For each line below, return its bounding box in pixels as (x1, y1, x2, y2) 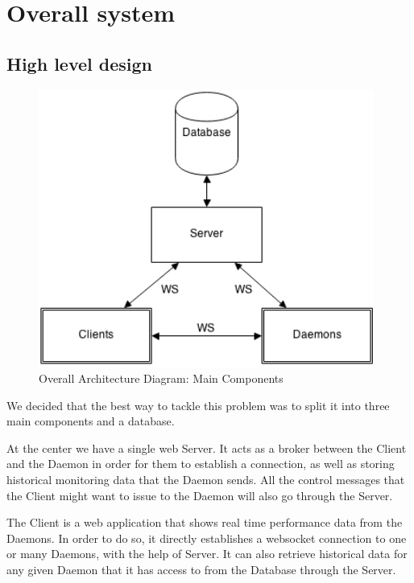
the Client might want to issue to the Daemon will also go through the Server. (6, 487, 393, 503)
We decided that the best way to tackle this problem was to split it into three (6, 396, 390, 413)
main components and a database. (6, 413, 175, 429)
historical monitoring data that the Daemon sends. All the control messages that (6, 471, 405, 488)
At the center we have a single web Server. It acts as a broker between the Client (6, 439, 407, 456)
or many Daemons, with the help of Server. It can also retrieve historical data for (6, 545, 408, 562)
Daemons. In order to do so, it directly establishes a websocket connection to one (6, 529, 407, 546)
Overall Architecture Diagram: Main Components (39, 370, 284, 387)
